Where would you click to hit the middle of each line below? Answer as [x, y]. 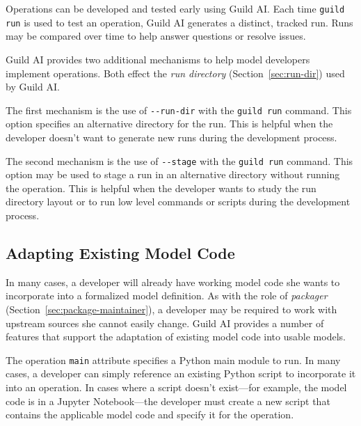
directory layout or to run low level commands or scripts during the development [178, 202]
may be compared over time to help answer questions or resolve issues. [156, 36]
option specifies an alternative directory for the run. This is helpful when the [169, 124]
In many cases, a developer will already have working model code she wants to [173, 282]
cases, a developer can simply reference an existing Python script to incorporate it [181, 373]
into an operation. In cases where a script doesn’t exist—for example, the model [176, 387]
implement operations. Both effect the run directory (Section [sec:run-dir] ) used [175, 73]
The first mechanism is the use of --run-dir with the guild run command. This [179, 110]
